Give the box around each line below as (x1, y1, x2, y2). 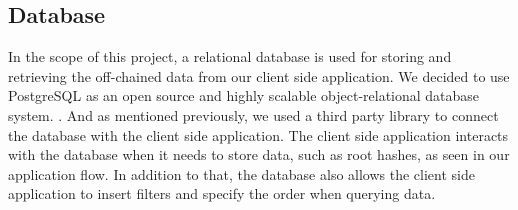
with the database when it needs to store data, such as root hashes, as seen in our (8, 144, 510, 165)
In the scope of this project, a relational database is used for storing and (8, 46, 452, 67)
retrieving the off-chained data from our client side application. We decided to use (8, 65, 510, 86)
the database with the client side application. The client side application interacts (8, 124, 509, 145)
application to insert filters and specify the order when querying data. (8, 183, 436, 204)
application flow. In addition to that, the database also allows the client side (8, 163, 475, 184)
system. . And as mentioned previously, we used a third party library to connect (8, 104, 499, 125)
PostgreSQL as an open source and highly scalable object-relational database (8, 85, 480, 106)
